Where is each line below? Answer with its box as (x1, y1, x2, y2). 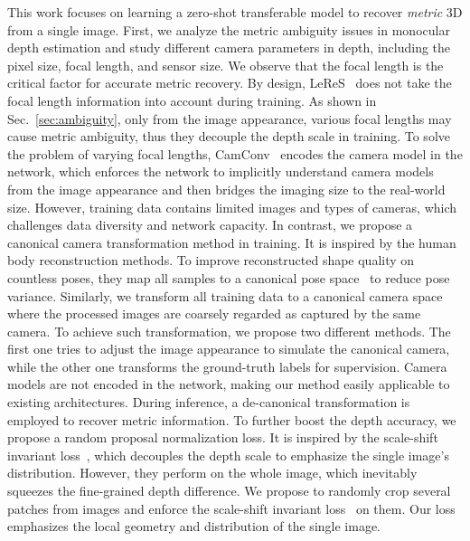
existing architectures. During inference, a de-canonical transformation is (7, 393, 410, 412)
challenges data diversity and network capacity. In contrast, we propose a (7, 215, 413, 234)
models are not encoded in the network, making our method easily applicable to (7, 375, 450, 394)
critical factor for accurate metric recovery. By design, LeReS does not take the (7, 73, 452, 92)
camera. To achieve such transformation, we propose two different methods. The (7, 321, 451, 340)
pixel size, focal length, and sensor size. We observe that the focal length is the (7, 55, 444, 74)
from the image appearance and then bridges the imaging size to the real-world (7, 179, 446, 198)
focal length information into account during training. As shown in (7, 90, 377, 109)
